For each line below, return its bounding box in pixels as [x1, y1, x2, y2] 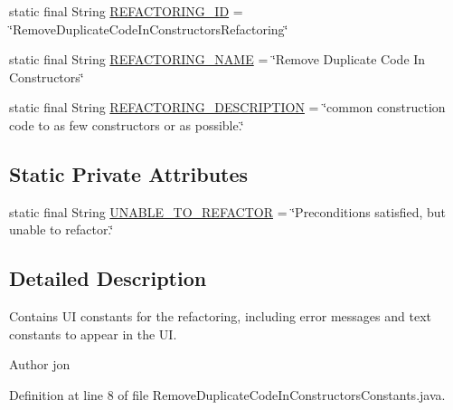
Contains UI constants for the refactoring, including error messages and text [9, 307, 431, 326]
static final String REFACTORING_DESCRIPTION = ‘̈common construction [9, 98, 446, 117]
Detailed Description [9, 264, 207, 292]
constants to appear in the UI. [9, 324, 177, 343]
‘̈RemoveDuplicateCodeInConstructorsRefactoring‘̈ [9, 19, 288, 38]
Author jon [9, 355, 71, 374]
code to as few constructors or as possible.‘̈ [9, 115, 244, 134]
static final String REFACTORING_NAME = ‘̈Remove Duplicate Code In [9, 50, 426, 69]
